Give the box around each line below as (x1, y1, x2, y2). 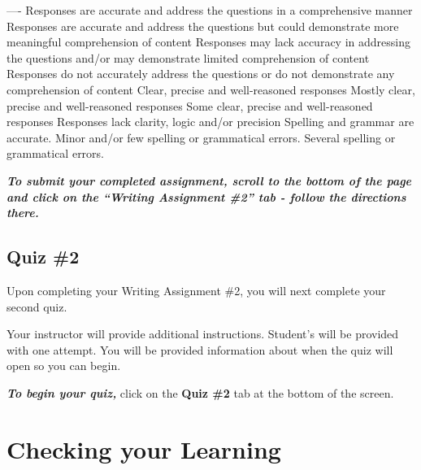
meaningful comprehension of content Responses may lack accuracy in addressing (7, 33, 410, 50)
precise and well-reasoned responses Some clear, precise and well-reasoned (7, 97, 373, 114)
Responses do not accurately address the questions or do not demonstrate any (7, 65, 395, 82)
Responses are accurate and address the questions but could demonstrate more (7, 17, 399, 34)
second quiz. (7, 298, 67, 315)
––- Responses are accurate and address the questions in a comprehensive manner (7, 2, 413, 18)
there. (7, 204, 39, 221)
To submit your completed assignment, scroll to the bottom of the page (7, 172, 412, 189)
